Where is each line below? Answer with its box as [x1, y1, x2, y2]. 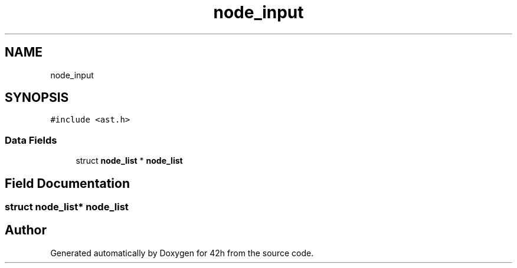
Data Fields [5, 134, 57, 146]
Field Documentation [5, 176, 130, 191]
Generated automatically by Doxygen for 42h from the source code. [50, 247, 314, 258]
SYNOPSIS [5, 90, 69, 105]
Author [5, 223, 47, 238]
